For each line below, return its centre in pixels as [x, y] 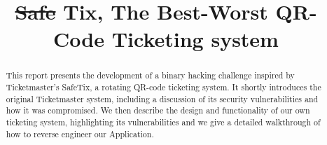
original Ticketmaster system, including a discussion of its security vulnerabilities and [162, 98]
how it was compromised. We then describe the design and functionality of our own [158, 110]
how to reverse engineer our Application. [80, 133]
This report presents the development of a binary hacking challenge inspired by [150, 75]
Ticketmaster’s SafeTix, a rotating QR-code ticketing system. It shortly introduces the [163, 87]
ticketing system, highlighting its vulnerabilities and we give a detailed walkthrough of [163, 122]
